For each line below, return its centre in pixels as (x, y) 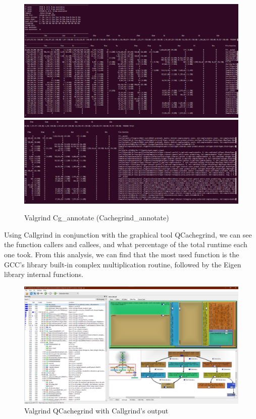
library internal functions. (44, 274)
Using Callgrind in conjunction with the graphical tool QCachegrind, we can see (128, 234)
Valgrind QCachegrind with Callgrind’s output (96, 411)
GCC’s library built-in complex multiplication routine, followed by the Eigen (123, 264)
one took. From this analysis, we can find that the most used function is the (122, 254)
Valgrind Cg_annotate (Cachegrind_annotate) (97, 218)
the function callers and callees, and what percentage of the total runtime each (126, 244)
